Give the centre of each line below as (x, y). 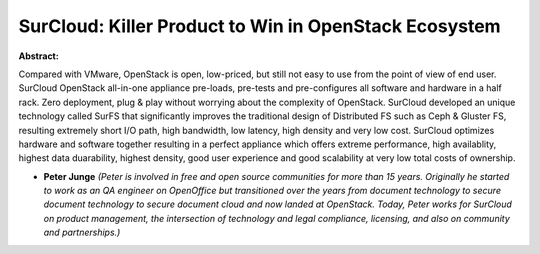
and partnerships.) (82, 232)
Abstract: (38, 56)
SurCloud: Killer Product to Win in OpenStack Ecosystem (259, 26)
